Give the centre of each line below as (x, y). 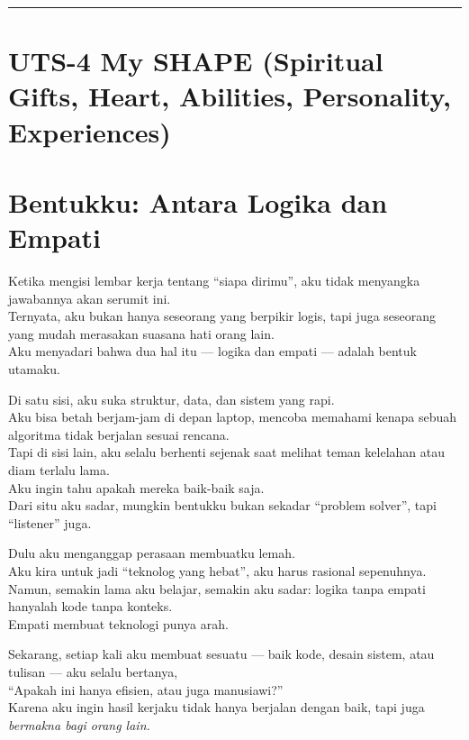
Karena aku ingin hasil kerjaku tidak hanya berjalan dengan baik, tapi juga (216, 707)
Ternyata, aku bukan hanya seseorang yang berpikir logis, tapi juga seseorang (222, 316)
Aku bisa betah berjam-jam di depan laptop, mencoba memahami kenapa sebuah (232, 417)
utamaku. (34, 369)
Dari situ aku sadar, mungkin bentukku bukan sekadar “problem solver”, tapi (222, 505)
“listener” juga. (50, 522)
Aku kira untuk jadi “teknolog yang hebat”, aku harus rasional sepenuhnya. (217, 570)
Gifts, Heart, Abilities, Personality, (230, 96)
